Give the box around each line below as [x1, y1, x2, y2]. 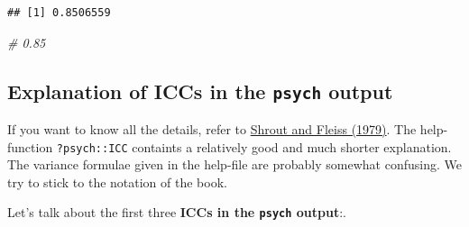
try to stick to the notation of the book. [7, 172, 227, 191]
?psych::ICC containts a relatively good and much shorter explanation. [56, 137, 452, 156]
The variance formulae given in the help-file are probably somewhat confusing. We [7, 155, 462, 174]
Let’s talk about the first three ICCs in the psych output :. [7, 203, 346, 222]
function [7, 137, 53, 156]
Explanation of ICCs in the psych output [7, 77, 393, 104]
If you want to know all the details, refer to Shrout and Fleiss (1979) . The [7, 119, 417, 138]
